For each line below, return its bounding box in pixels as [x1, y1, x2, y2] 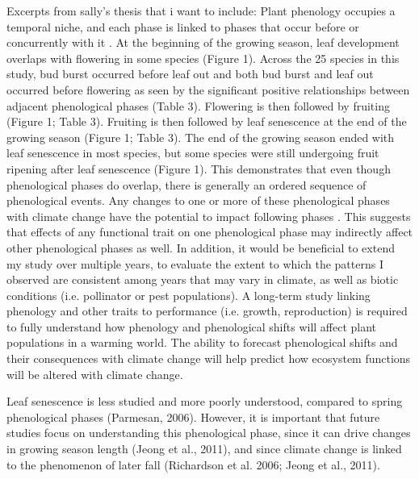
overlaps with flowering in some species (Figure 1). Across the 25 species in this [6, 49, 400, 66]
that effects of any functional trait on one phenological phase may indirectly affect [6, 223, 413, 240]
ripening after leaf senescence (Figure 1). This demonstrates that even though [6, 160, 391, 177]
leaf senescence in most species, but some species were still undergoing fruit [6, 144, 379, 161]
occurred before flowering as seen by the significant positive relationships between [6, 81, 410, 98]
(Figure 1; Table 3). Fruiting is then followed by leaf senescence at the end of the [6, 113, 407, 130]
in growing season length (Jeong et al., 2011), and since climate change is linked [6, 440, 402, 457]
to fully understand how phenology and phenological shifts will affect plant [6, 318, 377, 335]
